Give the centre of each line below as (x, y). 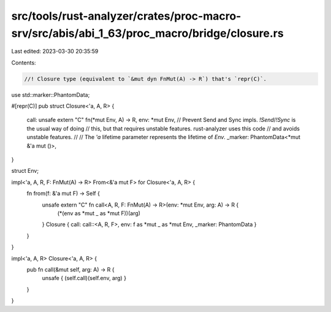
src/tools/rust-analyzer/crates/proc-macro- (126, 16)
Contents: (24, 63)
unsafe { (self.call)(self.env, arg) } (84, 278)
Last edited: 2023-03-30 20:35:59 (55, 51)
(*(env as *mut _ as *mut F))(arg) (99, 213)
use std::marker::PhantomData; (51, 94)
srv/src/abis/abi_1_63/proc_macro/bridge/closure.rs (148, 33)
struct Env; (25, 171)
